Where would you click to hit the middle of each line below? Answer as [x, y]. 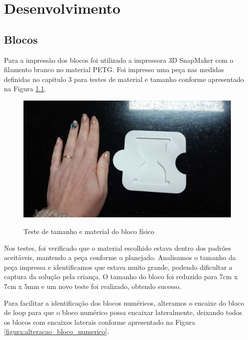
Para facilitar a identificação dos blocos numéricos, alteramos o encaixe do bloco [124, 302]
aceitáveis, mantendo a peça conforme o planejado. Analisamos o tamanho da [120, 257]
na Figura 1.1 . [25, 89]
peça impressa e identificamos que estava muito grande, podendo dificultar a [118, 267]
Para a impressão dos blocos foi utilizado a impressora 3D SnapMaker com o [119, 60]
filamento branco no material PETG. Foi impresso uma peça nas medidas [114, 69]
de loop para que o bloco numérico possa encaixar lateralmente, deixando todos [123, 312]
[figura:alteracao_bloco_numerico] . [56, 331]
